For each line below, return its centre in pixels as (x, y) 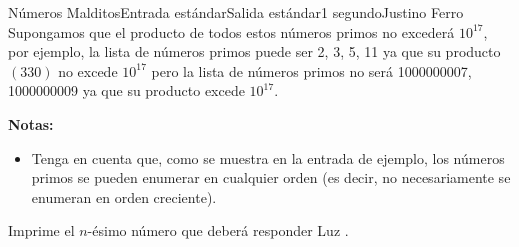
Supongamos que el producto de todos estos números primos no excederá (231, 31)
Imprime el (41, 230)
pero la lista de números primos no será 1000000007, (311, 70)
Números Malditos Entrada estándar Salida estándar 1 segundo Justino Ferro (236, 12)
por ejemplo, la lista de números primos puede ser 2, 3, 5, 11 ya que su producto (254, 51)
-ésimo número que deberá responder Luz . (218, 230)
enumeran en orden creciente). (124, 196)
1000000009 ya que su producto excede (126, 90)
